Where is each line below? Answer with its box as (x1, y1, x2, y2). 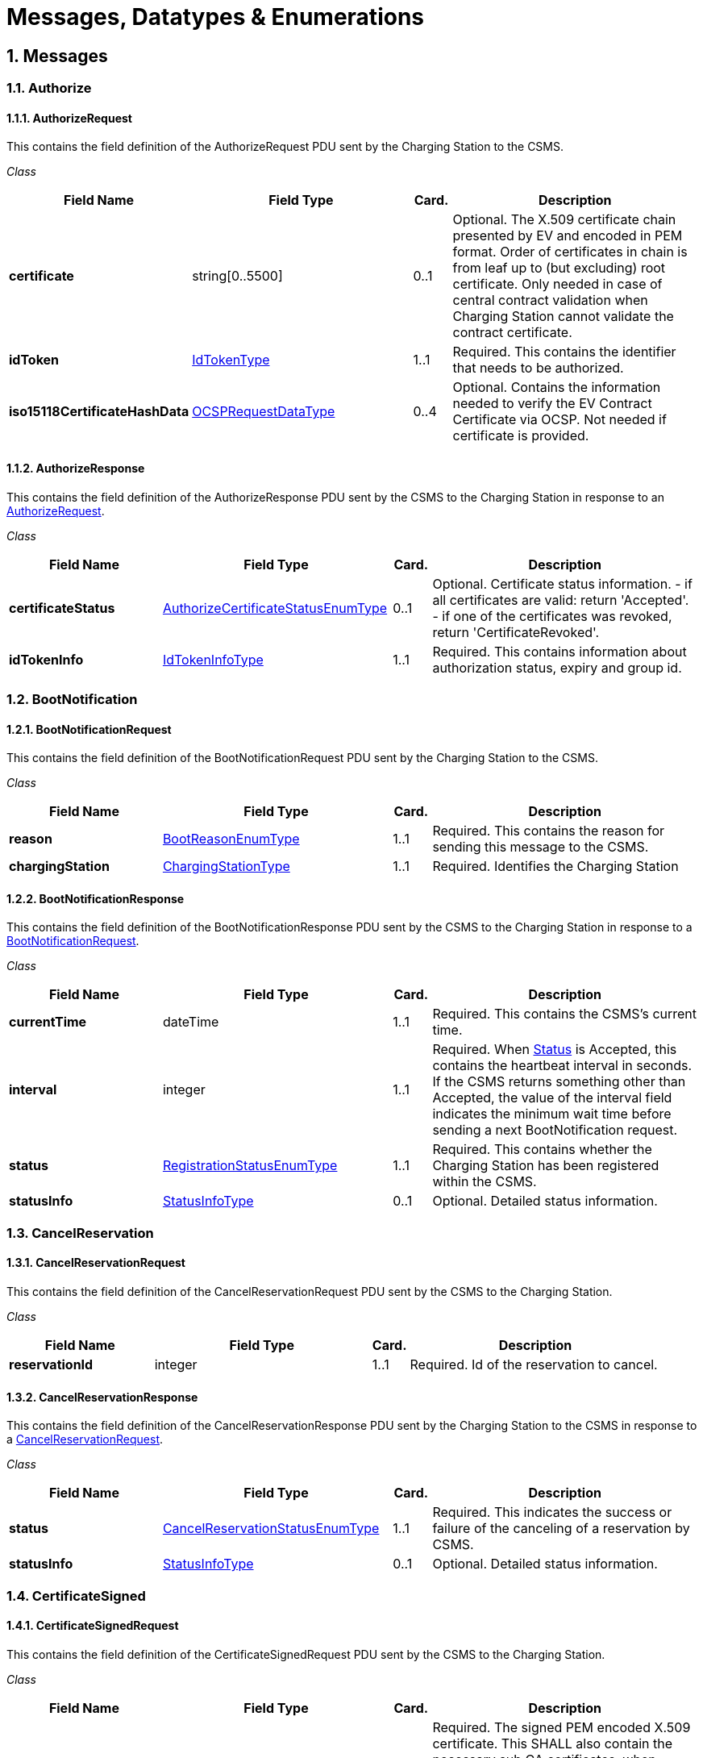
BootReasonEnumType (162, 831, 300, 848)
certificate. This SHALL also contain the (432, 1735, 672, 1752)
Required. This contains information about (432, 643, 687, 660)
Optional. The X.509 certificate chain (452, 211, 676, 228)
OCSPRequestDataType (192, 403, 335, 420)
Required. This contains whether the (432, 1141, 652, 1158)
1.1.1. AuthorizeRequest (6, 110, 132, 125)
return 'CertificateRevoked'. (432, 623, 600, 640)
